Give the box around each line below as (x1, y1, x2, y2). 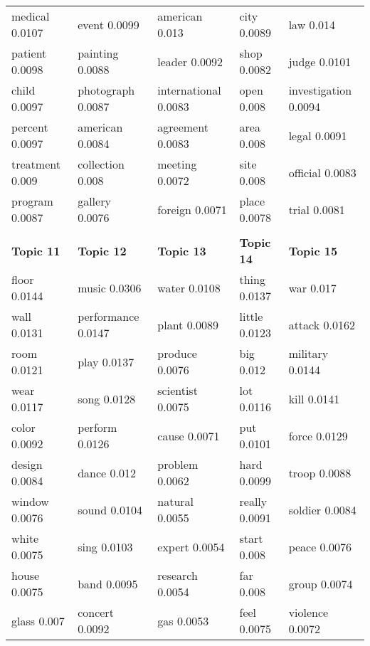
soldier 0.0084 (288, 501, 356, 518)
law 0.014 (288, 16, 335, 33)
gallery (78, 193, 111, 209)
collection (78, 156, 125, 172)
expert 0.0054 (157, 538, 225, 555)
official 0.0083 (288, 164, 356, 181)
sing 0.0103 (78, 538, 133, 555)
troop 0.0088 (288, 464, 351, 481)
